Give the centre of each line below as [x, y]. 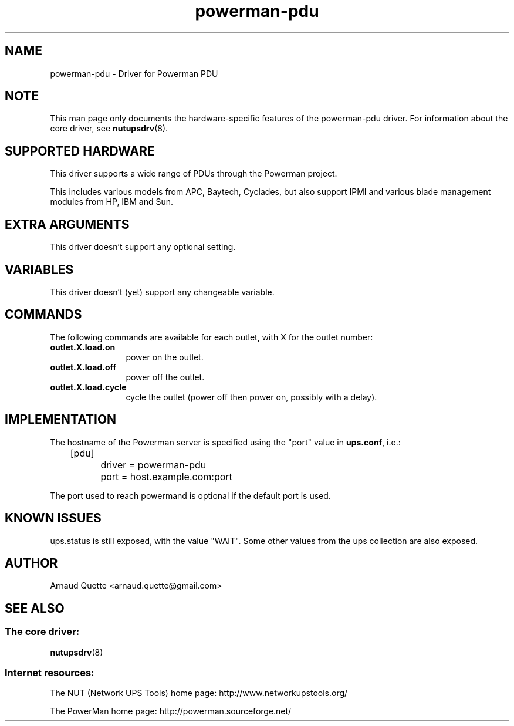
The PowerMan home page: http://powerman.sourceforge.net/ [171, 711]
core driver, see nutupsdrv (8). [109, 129]
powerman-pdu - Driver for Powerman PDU [134, 73]
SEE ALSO [35, 608]
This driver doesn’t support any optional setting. [143, 247]
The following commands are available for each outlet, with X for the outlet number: [212, 337]
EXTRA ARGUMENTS [67, 224]
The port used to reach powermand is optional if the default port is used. [190, 495]
